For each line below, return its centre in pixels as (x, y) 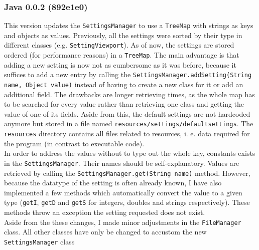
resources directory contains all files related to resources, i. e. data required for (127, 134)
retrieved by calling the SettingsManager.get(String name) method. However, (127, 173)
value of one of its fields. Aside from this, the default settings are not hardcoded (127, 113)
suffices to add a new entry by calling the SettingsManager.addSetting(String (128, 74)
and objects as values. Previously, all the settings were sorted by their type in (123, 35)
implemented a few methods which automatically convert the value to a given (123, 192)
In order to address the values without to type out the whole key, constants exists (130, 153)
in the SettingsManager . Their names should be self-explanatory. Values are (122, 163)
